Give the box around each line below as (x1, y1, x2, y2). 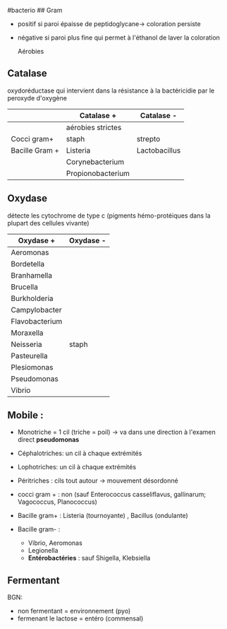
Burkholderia (11, 293, 54, 303)
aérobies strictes (66, 122, 122, 132)
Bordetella (11, 259, 45, 269)
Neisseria (11, 339, 42, 349)
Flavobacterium (11, 316, 63, 326)
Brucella (11, 282, 39, 292)
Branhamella (11, 270, 53, 280)
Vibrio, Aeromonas (27, 539, 82, 547)
